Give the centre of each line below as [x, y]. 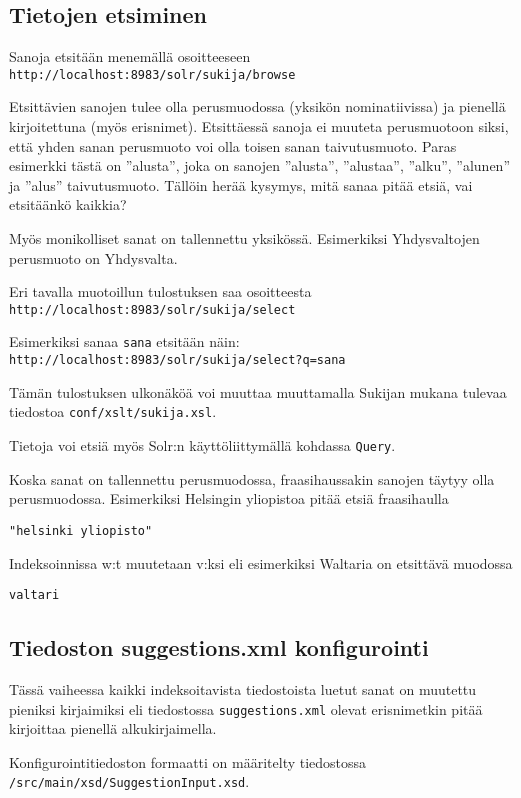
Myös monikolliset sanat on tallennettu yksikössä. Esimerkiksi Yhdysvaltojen [244, 238]
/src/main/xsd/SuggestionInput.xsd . [129, 781]
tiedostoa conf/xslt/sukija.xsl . [113, 411]
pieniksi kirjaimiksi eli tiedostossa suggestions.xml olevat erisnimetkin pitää [246, 708]
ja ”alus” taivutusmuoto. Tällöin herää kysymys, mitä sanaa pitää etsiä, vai [241, 184]
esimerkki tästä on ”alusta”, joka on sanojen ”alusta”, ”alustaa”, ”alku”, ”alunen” [260, 165]
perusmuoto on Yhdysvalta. [93, 257]
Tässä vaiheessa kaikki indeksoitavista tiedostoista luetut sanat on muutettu [243, 688]
